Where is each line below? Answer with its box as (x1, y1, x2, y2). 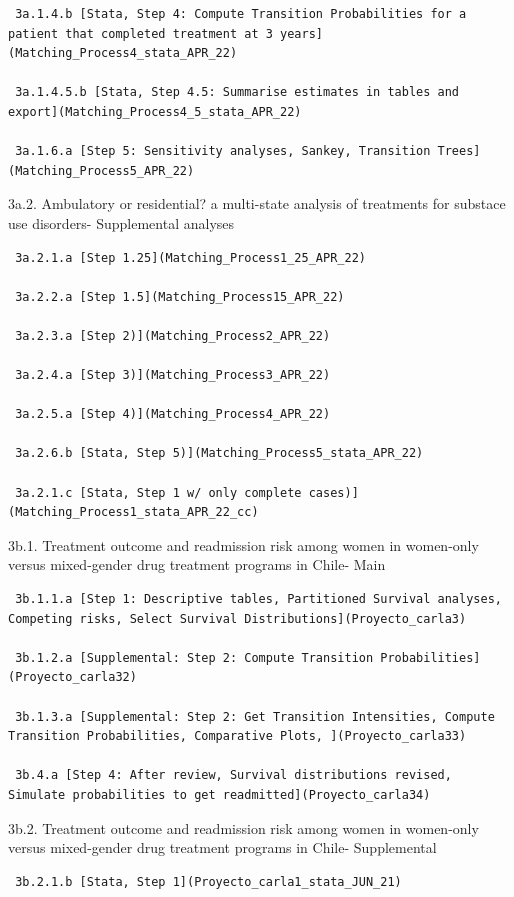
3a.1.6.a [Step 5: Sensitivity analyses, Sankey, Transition (15, 144, 431, 159)
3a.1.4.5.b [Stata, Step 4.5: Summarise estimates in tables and (15, 85, 460, 100)
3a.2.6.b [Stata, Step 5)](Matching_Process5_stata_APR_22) (15, 446, 424, 461)
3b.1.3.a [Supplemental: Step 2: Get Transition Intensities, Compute (15, 709, 495, 724)
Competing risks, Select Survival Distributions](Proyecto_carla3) (8, 611, 467, 626)
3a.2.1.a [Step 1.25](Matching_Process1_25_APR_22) (15, 250, 366, 265)
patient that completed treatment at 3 (8, 26, 273, 41)
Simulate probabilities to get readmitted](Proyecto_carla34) (8, 787, 431, 802)
